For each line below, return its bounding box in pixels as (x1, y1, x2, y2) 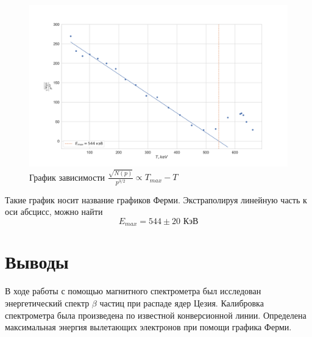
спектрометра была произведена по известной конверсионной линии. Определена (5, 308, 307, 321)
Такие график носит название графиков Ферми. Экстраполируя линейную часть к (5, 193, 307, 206)
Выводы (5, 249, 69, 274)
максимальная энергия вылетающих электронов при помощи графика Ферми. (5, 321, 292, 333)
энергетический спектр (5, 297, 90, 310)
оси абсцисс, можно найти (5, 205, 103, 218)
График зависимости (29, 170, 105, 183)
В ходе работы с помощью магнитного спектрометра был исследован (5, 284, 261, 297)
